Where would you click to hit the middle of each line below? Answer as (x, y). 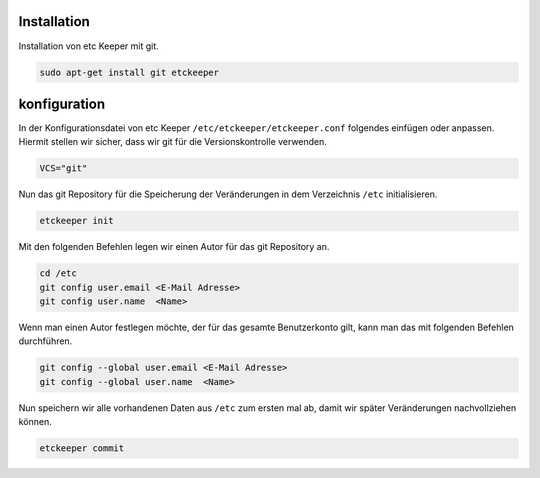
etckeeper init (76, 221)
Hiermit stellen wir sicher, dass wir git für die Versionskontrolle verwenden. (172, 142)
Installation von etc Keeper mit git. (88, 46)
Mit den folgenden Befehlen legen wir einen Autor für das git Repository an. (174, 247)
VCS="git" (63, 168)
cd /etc (58, 273)
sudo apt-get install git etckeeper (129, 72)
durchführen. (45, 341)
